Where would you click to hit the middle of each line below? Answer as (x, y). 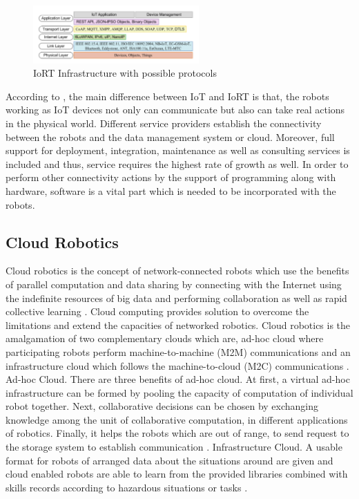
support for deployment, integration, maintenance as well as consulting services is (178, 150)
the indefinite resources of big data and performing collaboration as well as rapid (176, 298)
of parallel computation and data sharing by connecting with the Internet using (174, 284)
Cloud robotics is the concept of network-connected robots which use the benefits (177, 271)
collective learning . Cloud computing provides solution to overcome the (157, 311)
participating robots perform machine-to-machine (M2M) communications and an (178, 351)
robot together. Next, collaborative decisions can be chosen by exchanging (162, 406)
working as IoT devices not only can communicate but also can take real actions (175, 110)
